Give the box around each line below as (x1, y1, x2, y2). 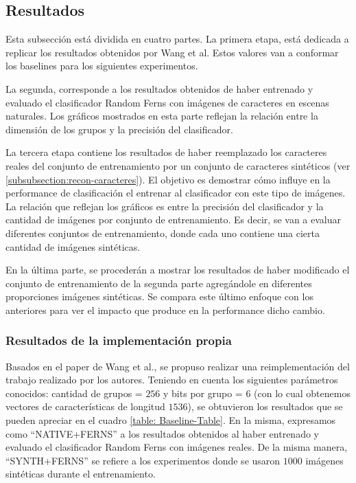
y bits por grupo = (163, 385, 243, 400)
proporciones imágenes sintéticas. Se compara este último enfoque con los (5, 289, 313, 304)
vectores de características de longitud (5, 399, 165, 414)
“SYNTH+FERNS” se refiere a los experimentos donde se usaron (5, 453, 281, 467)
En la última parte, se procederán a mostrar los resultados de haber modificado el (5, 262, 350, 277)
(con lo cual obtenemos (254, 385, 351, 400)
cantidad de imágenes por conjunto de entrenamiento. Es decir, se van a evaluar (5, 212, 342, 227)
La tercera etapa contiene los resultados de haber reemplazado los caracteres (5, 145, 327, 159)
